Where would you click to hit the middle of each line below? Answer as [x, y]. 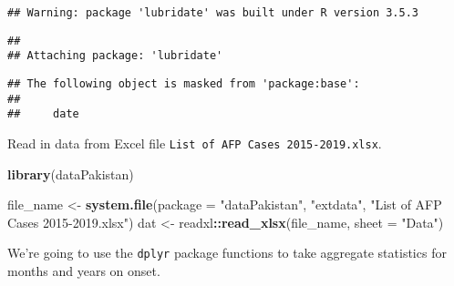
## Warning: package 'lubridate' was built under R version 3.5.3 [213, 13]
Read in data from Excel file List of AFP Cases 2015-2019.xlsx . [195, 143]
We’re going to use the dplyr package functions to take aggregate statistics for [227, 253]
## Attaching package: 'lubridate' [115, 56]
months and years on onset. [84, 271]
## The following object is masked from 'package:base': [184, 83]
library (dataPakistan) [71, 174]
